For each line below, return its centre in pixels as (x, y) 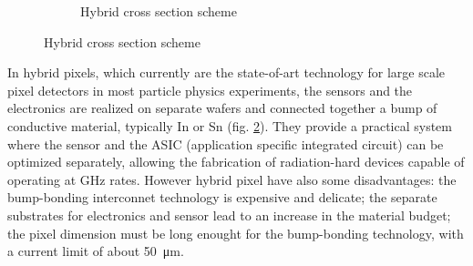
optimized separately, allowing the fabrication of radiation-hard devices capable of (236, 162)
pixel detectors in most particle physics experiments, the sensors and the (210, 90)
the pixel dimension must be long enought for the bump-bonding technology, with (236, 233)
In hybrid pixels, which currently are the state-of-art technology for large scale (226, 72)
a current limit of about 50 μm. (96, 251)
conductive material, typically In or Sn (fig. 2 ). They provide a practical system (230, 125)
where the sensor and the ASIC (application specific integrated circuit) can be (226, 143)
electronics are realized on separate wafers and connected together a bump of (222, 108)
